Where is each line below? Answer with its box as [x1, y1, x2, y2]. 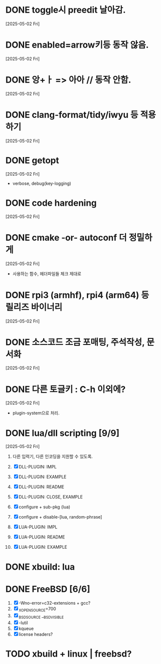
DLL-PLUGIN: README [18, 484, 64, 490]
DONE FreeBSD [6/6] [5, 583, 90, 594]
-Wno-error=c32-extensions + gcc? [18, 600, 91, 606]
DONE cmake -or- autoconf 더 [5, 232, 127, 243]
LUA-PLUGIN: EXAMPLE [18, 544, 67, 550]
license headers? [18, 631, 53, 637]
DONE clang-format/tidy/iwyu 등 [5, 109, 139, 120]
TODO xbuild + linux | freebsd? [5, 648, 132, 660]
